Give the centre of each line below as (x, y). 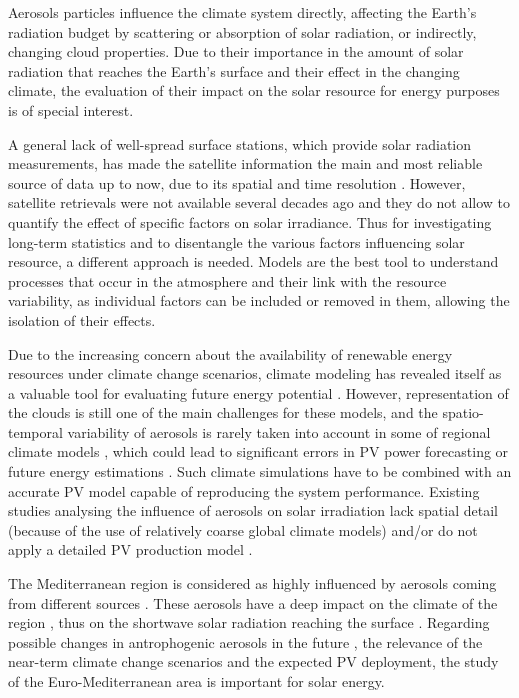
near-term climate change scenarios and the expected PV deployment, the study (253, 661)
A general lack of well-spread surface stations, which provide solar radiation (240, 143)
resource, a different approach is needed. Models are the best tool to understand (253, 261)
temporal (35, 431)
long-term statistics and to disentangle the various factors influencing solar (236, 241)
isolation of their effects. (82, 319)
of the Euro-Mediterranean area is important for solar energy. (196, 681)
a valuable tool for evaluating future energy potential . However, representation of (258, 392)
